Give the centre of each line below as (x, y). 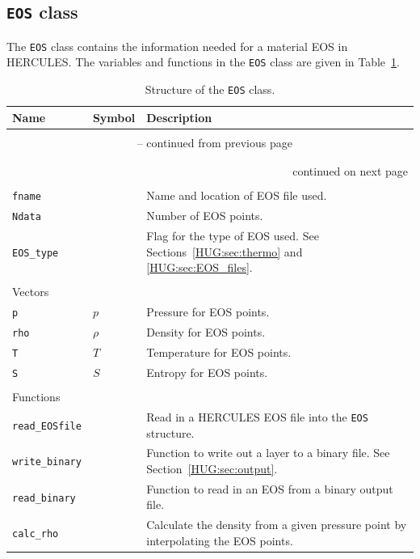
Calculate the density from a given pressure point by (277, 525)
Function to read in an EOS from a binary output (270, 488)
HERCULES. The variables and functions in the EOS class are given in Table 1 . (203, 62)
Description (179, 117)
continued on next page (350, 171)
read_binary (44, 498)
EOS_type (36, 253)
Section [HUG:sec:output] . (212, 469)
